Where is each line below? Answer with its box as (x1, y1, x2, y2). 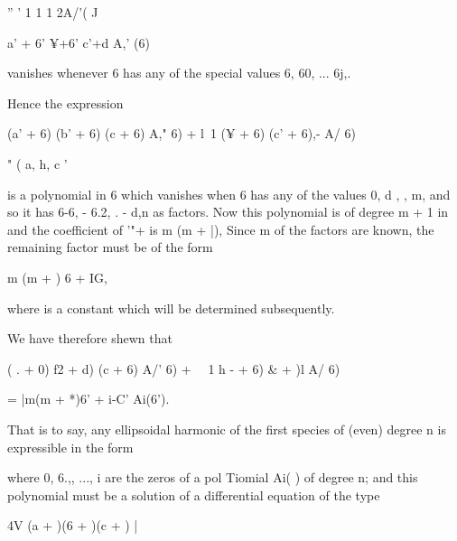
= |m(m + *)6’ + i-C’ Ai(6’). (7, 389, 170, 408)
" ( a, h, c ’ (7, 154, 68, 173)
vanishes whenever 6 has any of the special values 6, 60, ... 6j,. (7, 63, 351, 82)
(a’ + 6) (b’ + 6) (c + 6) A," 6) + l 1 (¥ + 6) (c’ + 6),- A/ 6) (7, 124, 356, 143)
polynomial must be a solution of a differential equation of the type (7, 485, 380, 504)
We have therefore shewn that (7, 329, 173, 348)
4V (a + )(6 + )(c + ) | (7, 516, 138, 535)
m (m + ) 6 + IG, (7, 267, 107, 286)
